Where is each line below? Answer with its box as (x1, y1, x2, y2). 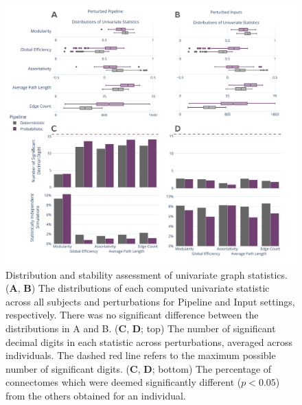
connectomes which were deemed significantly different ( (5, 375, 242, 389)
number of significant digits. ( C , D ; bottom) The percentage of (5, 361, 272, 375)
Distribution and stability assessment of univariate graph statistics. (5, 267, 288, 281)
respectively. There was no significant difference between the (5, 308, 259, 322)
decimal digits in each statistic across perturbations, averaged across (5, 334, 293, 349)
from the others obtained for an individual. (5, 388, 186, 402)
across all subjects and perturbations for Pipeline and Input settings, (5, 294, 295, 308)
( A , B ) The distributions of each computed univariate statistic (5, 281, 270, 295)
